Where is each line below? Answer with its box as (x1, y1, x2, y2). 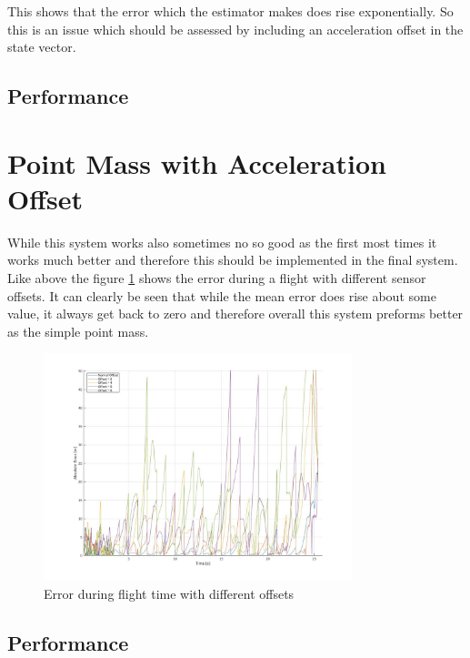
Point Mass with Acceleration (7, 144, 386, 181)
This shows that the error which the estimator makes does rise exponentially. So (7, 2, 454, 20)
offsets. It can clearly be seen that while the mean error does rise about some (7, 286, 436, 305)
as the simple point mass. (7, 321, 149, 340)
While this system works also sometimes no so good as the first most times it (7, 232, 437, 251)
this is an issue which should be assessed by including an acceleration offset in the (7, 19, 464, 38)
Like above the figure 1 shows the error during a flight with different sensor (7, 268, 426, 288)
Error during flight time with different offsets (44, 583, 295, 602)
